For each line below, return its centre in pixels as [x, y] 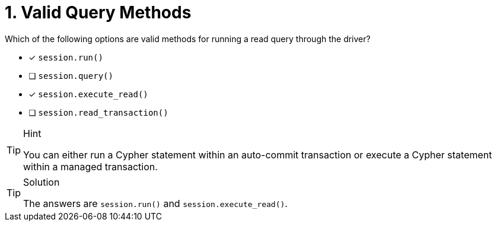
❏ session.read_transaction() [98, 112]
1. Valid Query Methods [98, 12]
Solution [42, 182]
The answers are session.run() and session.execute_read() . [155, 203]
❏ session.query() [71, 75]
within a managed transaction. [90, 166]
